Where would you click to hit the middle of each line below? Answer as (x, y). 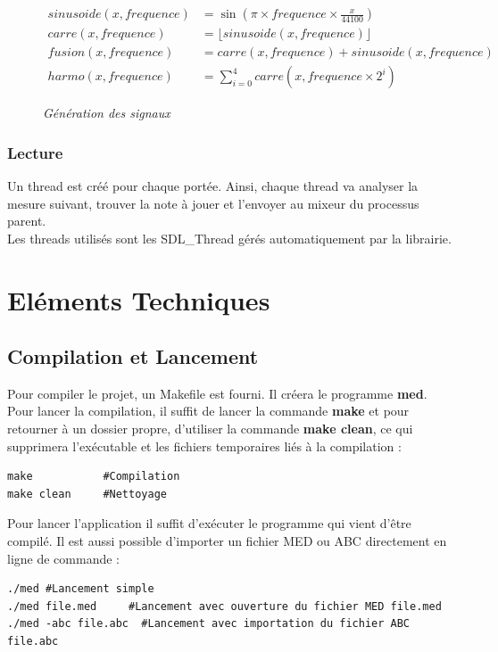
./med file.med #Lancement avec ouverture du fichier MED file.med (224, 606)
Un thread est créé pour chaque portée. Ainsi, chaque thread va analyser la (213, 185)
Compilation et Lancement (133, 356)
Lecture (35, 152)
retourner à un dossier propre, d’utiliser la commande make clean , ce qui (210, 429)
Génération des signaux (107, 113)
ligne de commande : (63, 558)
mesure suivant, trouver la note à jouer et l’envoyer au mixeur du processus (213, 203)
